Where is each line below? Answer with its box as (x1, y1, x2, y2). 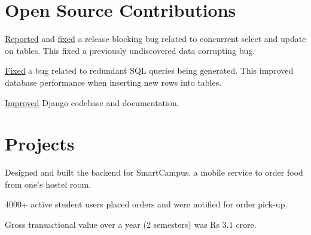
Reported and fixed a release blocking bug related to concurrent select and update (5, 32, 306, 45)
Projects (5, 131, 75, 156)
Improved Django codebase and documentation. (5, 96, 179, 109)
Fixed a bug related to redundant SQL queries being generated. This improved (5, 64, 294, 77)
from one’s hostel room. (5, 177, 92, 190)
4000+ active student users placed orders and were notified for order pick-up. (5, 198, 288, 210)
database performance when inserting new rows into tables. (5, 76, 222, 88)
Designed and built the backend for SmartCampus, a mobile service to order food (5, 166, 303, 179)
